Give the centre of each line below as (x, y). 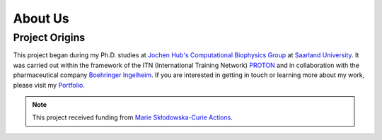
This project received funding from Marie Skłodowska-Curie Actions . (132, 117)
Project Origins (49, 37)
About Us (41, 18)
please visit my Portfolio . (49, 85)
